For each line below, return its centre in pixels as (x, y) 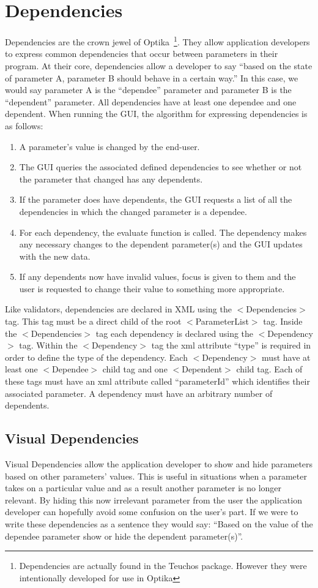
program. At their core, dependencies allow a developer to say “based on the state (159, 65)
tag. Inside (283, 321)
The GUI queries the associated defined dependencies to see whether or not (161, 167)
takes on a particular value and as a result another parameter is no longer (143, 488)
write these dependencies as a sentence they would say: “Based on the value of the (159, 523)
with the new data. (55, 256)
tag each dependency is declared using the (175, 333)
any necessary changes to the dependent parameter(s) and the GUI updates (161, 244)
